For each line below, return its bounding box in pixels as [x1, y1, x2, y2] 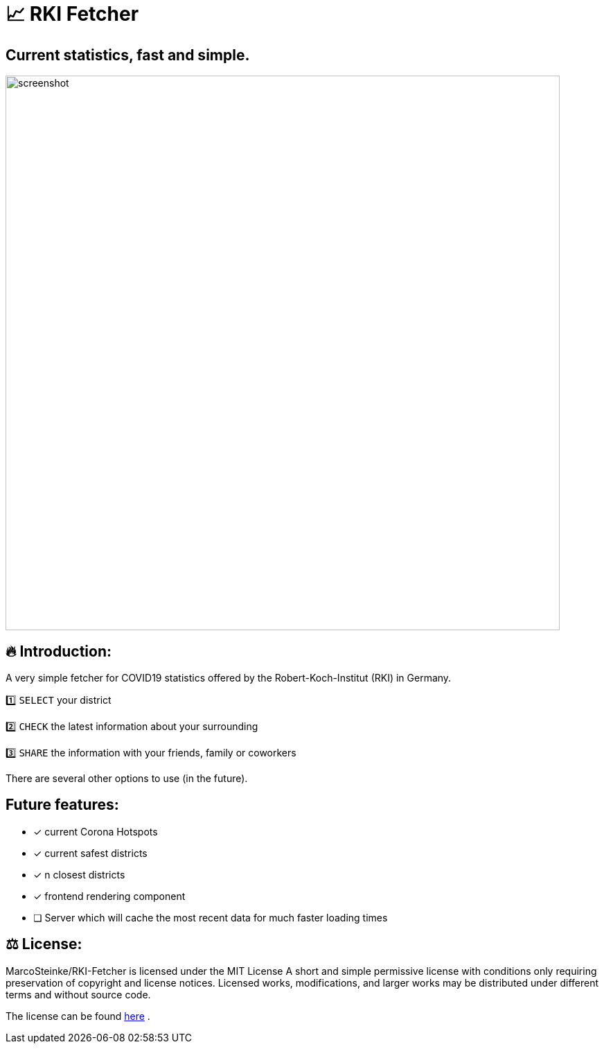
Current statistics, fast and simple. [6, 46, 250, 64]
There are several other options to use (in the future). [6, 772, 248, 785]
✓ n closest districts [33, 868, 125, 881]
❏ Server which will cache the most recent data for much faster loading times [33, 911, 388, 924]
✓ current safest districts [33, 847, 148, 859]
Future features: [6, 796, 119, 814]
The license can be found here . [6, 1009, 150, 1022]
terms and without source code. [6, 988, 151, 1000]
